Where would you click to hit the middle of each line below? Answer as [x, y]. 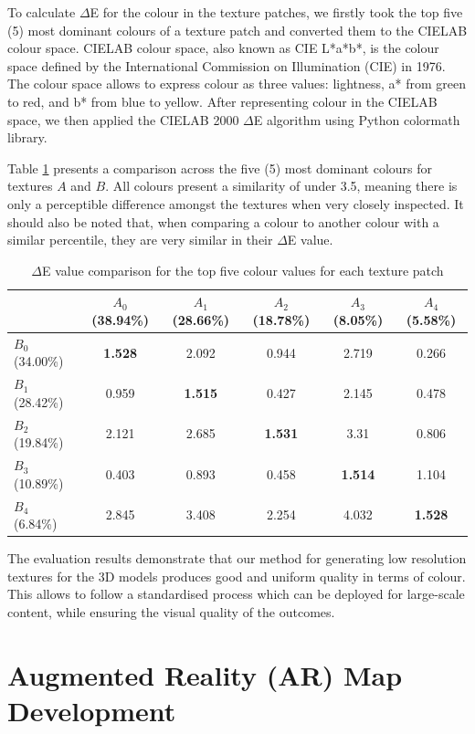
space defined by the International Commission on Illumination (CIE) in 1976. [227, 65]
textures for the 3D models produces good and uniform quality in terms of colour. [237, 576]
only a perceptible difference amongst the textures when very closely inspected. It [236, 203]
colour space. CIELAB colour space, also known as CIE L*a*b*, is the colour [223, 48]
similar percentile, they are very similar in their [140, 240]
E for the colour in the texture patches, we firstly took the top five [276, 12]
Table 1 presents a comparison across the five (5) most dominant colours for [220, 168]
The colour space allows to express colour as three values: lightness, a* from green [237, 84]
